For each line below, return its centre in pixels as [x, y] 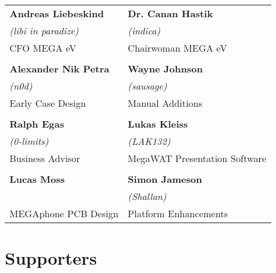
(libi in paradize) [44, 31]
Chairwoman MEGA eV [177, 48]
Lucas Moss [37, 179]
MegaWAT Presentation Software [197, 158]
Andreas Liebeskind [57, 13]
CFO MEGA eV [43, 48]
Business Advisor [45, 158]
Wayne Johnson [165, 69]
